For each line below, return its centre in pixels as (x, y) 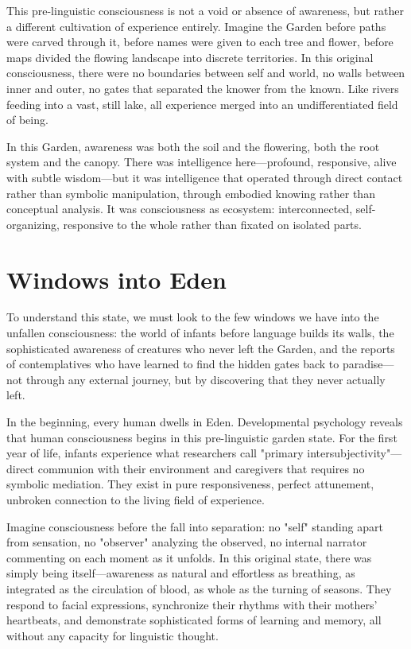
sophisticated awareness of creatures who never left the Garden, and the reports (201, 348)
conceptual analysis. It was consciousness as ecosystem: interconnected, (180, 209)
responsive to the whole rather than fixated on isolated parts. (212, 224)
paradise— (368, 364)
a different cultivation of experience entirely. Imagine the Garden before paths (196, 26)
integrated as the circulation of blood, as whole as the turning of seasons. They (199, 588)
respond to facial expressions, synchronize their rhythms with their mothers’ (192, 604)
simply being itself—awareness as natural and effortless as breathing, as (181, 573)
